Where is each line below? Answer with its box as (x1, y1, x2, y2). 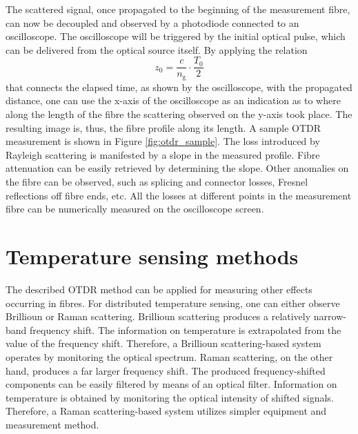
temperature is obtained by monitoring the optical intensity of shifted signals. (6, 390, 334, 404)
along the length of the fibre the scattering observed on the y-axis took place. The (6, 107, 352, 121)
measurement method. (6, 417, 99, 431)
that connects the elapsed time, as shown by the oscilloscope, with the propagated (6, 79, 352, 94)
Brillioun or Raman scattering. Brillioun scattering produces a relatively (6, 309, 311, 324)
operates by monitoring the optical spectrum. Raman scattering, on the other (6, 349, 333, 364)
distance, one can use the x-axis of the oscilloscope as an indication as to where (6, 93, 341, 108)
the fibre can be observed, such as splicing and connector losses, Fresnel (6, 175, 308, 189)
